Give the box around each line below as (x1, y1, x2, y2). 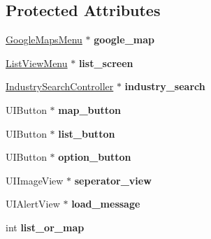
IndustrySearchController (6, 79, 114, 94)
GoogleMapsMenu (6, 32, 82, 47)
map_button (58, 102, 122, 117)
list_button (58, 126, 115, 140)
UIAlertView (6, 196, 60, 211)
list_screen (78, 55, 133, 70)
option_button (58, 150, 131, 164)
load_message (71, 196, 140, 211)
